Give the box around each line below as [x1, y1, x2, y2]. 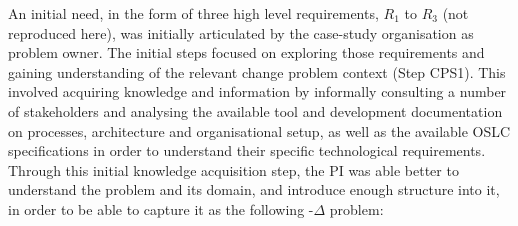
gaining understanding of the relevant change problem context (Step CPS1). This [8, 61, 506, 82]
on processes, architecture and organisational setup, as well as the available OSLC [8, 120, 511, 141]
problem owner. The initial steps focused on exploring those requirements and [8, 42, 485, 63]
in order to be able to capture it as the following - [8, 198, 314, 219]
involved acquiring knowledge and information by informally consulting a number [8, 81, 507, 102]
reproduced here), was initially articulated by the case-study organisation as [8, 22, 474, 43]
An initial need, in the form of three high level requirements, [8, 3, 379, 23]
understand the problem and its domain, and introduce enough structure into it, [8, 179, 500, 200]
